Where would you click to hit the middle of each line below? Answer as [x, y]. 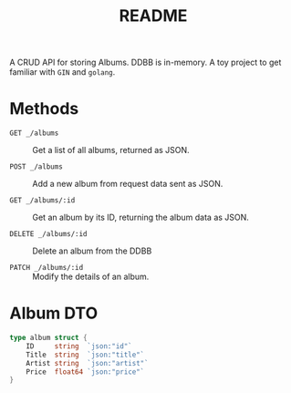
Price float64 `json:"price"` [85, 372]
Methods [44, 109]
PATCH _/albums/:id [47, 268]
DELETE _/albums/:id [49, 234]
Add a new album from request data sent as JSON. [128, 184]
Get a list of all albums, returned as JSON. [111, 150]
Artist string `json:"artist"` [87, 363]
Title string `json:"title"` [85, 355]
